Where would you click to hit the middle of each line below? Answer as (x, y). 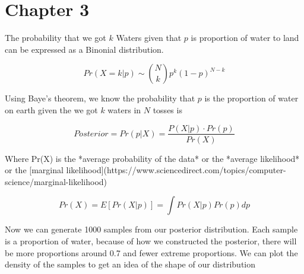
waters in (124, 109)
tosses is (167, 109)
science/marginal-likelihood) (56, 181)
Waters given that (149, 38)
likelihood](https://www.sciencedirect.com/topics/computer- (176, 170)
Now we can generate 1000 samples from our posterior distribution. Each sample (151, 229)
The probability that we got (56, 38)
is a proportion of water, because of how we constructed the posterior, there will (151, 240)
